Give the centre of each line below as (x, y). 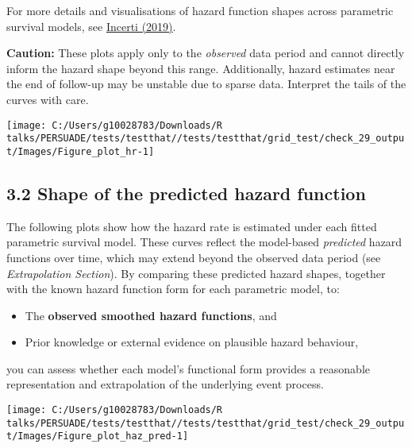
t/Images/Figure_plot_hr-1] (81, 151)
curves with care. (48, 99)
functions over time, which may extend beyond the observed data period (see (194, 257)
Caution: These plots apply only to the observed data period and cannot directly (206, 53)
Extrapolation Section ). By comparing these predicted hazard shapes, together (196, 273)
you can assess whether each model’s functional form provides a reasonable (188, 368)
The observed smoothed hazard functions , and (151, 315)
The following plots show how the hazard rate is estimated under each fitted (192, 226)
